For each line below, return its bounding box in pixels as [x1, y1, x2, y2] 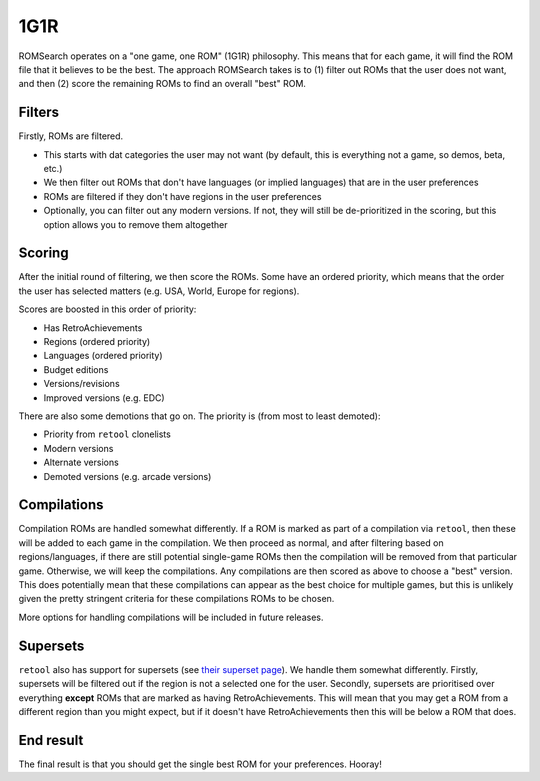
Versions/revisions [43, 378, 120, 390]
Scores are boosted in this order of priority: [18, 303, 197, 315]
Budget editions [43, 363, 109, 375]
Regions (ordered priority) [43, 336, 151, 348]
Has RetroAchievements [43, 321, 143, 334]
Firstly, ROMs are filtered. [18, 130, 124, 142]
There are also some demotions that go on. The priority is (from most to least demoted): [18, 410, 381, 422]
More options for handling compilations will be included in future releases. [18, 611, 324, 623]
